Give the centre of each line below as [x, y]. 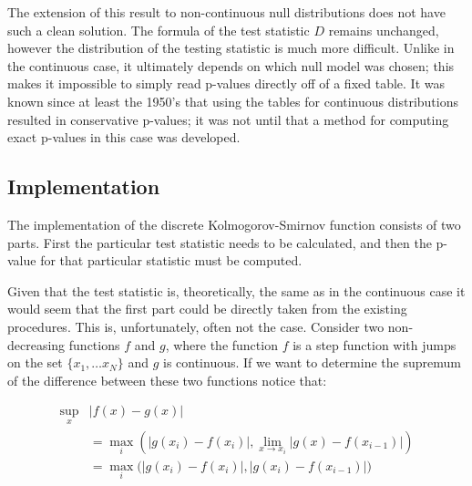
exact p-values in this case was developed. [124, 137]
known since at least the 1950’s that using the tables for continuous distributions [233, 101]
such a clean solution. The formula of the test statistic [159, 30]
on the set [35, 362]
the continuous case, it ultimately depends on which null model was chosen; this [231, 65]
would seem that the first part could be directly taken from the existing [207, 309]
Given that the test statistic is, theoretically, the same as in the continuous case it [236, 290]
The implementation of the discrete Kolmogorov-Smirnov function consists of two [234, 224]
